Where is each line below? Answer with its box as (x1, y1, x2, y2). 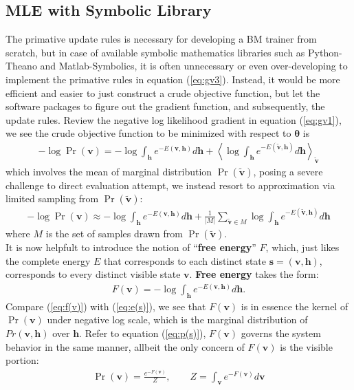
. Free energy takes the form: (189, 267, 319, 281)
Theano (5, 58, 37, 73)
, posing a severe (253, 164, 323, 178)
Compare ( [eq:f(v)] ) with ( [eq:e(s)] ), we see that (5, 299, 206, 313)
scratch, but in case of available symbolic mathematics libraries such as (5, 45, 305, 59)
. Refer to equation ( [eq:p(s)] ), (79, 326, 206, 340)
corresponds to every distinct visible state (5, 267, 181, 281)
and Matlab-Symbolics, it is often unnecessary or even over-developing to (40, 58, 348, 73)
